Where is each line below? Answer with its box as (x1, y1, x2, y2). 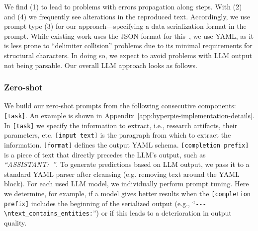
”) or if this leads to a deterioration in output (92, 208, 232, 218)
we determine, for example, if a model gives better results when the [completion (4, 188, 251, 198)
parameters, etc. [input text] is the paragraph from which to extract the (4, 130, 231, 140)
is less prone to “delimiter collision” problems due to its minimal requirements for (4, 40, 253, 51)
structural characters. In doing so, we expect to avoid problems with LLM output (4, 50, 253, 60)
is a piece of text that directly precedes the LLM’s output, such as (4, 149, 206, 159)
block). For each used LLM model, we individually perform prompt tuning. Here (4, 178, 249, 189)
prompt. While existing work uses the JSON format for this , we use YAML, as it (4, 30, 254, 41)
